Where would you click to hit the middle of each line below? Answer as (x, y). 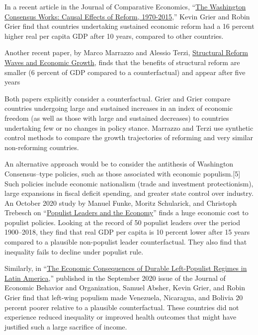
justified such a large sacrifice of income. (66, 326)
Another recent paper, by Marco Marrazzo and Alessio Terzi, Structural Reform (126, 52)
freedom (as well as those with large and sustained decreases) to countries (117, 118)
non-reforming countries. (42, 147)
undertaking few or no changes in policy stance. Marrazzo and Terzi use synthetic (129, 127)
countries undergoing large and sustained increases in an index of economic (119, 108)
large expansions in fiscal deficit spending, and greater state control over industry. (129, 193)
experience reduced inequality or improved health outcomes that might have (121, 317)
